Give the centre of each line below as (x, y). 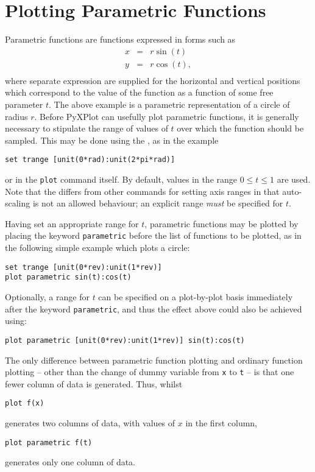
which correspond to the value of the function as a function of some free (139, 92)
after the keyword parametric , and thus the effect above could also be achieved (154, 308)
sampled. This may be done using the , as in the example (112, 140)
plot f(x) (25, 403)
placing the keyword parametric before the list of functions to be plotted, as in (153, 235)
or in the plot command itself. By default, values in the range (121, 179)
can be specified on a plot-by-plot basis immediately (196, 297)
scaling (18, 203)
